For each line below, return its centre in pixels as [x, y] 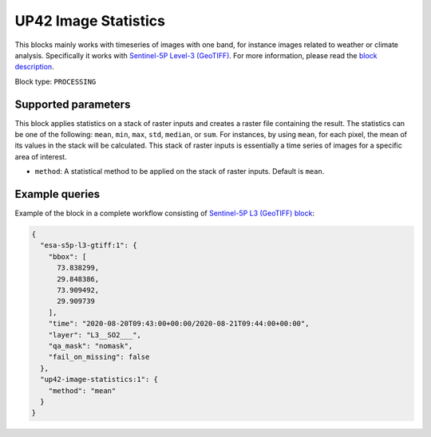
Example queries [57, 194]
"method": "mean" [82, 390]
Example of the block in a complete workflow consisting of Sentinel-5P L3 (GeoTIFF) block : [165, 213]
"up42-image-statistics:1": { [99, 380]
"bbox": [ [67, 256]
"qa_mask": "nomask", [91, 346]
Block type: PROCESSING [55, 81]
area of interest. [41, 156]
